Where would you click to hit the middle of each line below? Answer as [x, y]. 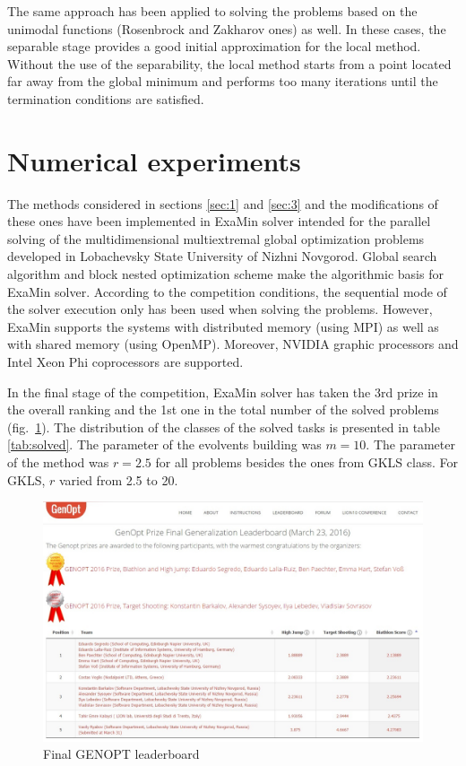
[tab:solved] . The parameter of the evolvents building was [164, 444]
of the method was [58, 462]
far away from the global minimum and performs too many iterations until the [223, 81]
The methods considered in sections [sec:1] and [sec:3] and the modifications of [223, 203]
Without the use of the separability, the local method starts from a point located [229, 63]
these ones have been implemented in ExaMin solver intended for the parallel [219, 221]
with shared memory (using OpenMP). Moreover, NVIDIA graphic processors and [233, 344]
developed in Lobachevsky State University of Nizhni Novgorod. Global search [222, 256]
